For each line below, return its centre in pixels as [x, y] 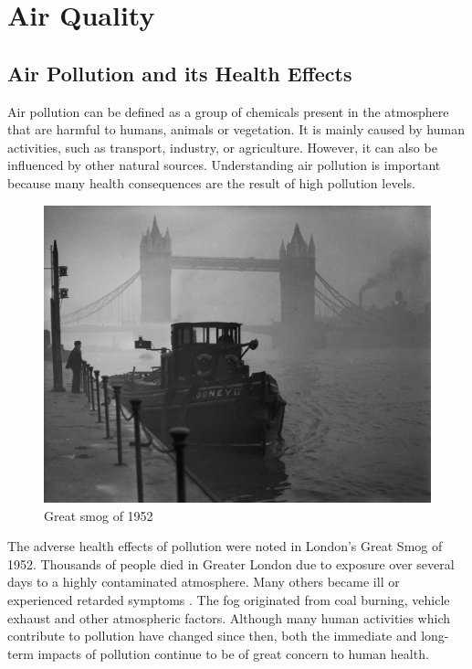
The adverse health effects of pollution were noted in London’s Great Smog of [225, 546]
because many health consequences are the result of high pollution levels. [211, 182]
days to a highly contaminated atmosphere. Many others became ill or [204, 582]
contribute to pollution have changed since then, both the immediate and [212, 636]
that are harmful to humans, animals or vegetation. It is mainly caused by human [236, 129]
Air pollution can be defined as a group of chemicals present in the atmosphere [228, 111]
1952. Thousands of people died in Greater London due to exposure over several [231, 563]
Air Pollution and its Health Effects [180, 73]
